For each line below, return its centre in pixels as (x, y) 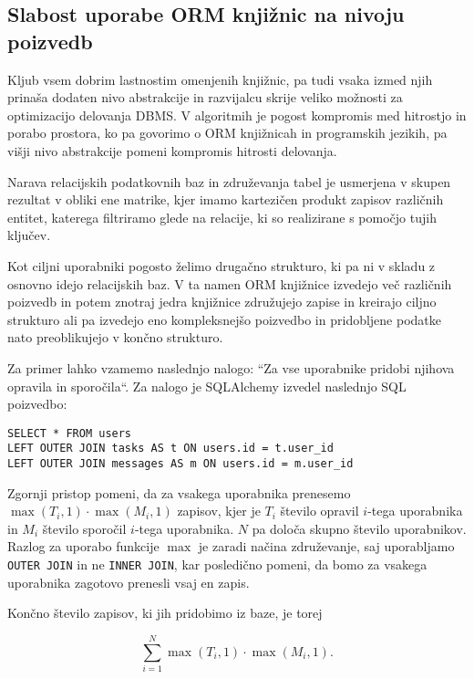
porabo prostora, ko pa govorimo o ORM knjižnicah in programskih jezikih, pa (227, 133)
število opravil (319, 511)
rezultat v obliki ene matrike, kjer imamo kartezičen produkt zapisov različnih (226, 199)
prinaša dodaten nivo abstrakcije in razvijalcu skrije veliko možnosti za (205, 97)
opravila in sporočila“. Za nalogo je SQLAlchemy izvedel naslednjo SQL (207, 386)
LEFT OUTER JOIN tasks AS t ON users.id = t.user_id (170, 449)
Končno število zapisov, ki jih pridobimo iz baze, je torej (165, 613)
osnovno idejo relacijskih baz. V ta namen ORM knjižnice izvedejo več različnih (230, 283)
